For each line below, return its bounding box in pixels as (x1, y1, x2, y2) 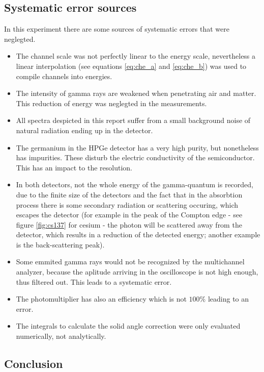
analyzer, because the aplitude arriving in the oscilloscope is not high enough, (16, 266, 258, 277)
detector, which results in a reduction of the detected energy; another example (16, 229, 260, 240)
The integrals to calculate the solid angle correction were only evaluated (16, 320, 241, 331)
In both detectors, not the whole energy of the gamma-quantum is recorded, (16, 179, 253, 190)
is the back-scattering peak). (16, 239, 105, 250)
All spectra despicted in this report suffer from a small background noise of (16, 115, 251, 126)
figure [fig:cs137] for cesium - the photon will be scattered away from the (16, 219, 242, 230)
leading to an (208, 293, 249, 304)
